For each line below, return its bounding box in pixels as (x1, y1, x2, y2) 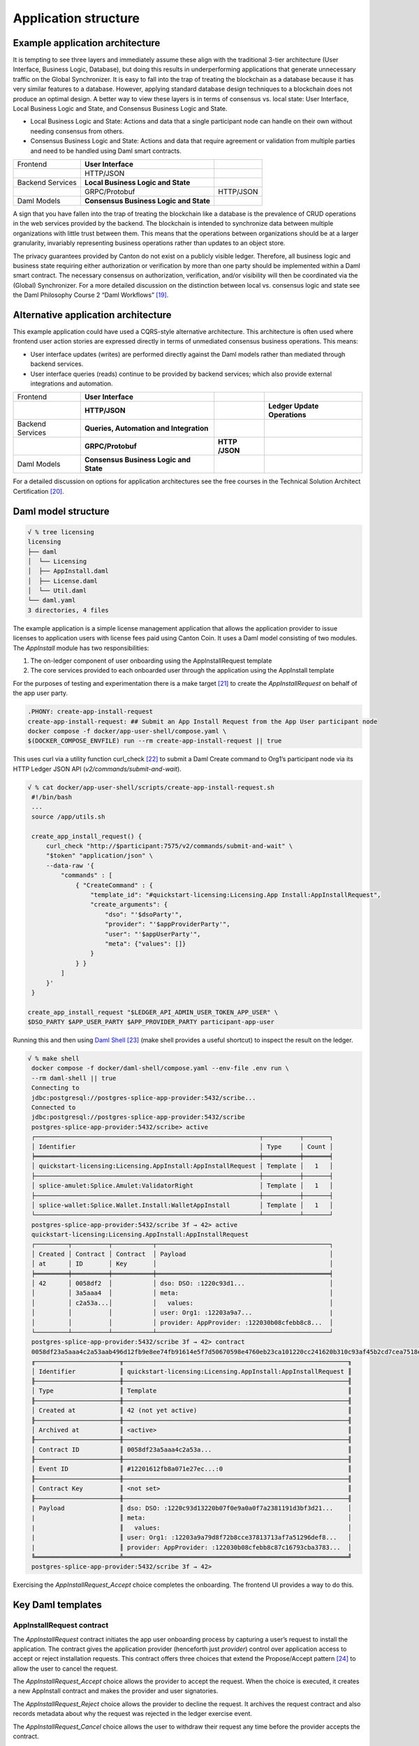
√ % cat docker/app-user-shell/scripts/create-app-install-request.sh (27, 783, 275, 791)
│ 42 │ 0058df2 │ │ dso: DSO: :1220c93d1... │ (31, 1279, 334, 1288)
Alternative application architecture (13, 309, 172, 321)
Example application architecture (13, 37, 161, 49)
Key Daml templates (13, 1599, 103, 1611)
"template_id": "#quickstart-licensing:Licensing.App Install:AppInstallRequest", (89, 891, 381, 899)
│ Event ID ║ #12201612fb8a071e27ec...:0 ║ (31, 1465, 352, 1473)
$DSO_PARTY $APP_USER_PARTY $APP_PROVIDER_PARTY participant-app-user (27, 1018, 275, 1026)
